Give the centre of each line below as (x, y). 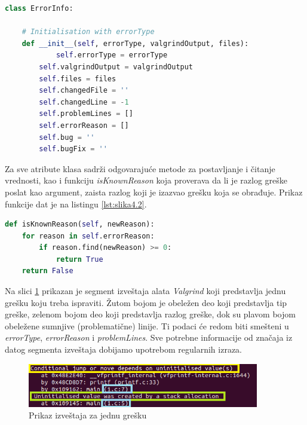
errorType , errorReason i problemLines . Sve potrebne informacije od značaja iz (149, 337)
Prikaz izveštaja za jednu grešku (88, 415)
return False (47, 271)
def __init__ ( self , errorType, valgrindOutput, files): (135, 43)
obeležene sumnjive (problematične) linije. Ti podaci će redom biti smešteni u (147, 325)
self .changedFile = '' (84, 91)
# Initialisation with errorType (88, 32)
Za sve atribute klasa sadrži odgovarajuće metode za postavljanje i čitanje (140, 168)
